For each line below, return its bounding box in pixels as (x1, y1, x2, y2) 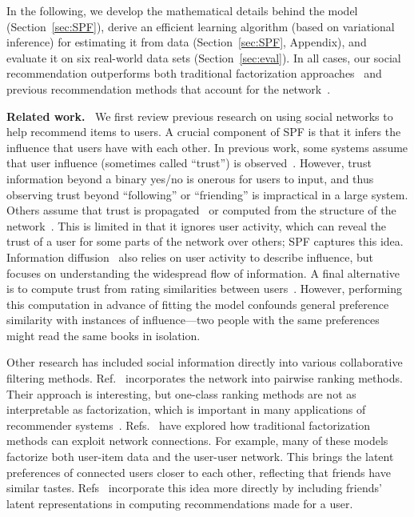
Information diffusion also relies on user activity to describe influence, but (6, 248, 374, 265)
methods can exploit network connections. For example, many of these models (6, 432, 388, 449)
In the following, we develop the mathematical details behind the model (6, 2, 358, 18)
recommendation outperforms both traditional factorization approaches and (6, 65, 382, 82)
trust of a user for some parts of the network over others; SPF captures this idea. (6, 233, 404, 250)
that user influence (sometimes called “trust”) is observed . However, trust (6, 154, 372, 171)
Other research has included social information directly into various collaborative (6, 354, 403, 371)
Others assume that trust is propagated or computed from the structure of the (6, 202, 396, 218)
